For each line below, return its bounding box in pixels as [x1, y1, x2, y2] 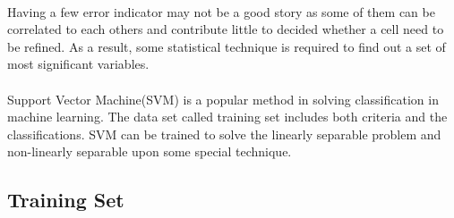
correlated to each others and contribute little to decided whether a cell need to [7, 20, 444, 38]
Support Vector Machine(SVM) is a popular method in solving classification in [7, 89, 439, 108]
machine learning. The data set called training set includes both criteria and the [7, 107, 448, 126]
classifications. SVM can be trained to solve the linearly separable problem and [7, 124, 441, 143]
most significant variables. [7, 54, 150, 73]
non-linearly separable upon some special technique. [7, 142, 292, 161]
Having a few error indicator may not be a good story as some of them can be [7, 2, 435, 21]
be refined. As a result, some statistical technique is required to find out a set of [7, 37, 446, 55]
